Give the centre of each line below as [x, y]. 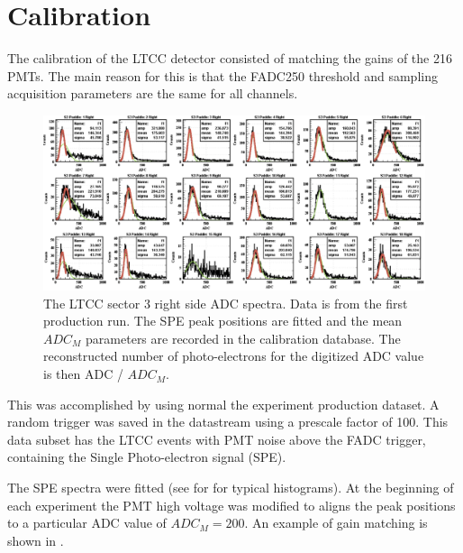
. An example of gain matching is [336, 523]
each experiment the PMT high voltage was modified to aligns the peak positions [231, 505]
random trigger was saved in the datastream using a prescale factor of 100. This [228, 422]
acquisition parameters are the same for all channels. [153, 93]
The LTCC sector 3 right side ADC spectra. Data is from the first [226, 303]
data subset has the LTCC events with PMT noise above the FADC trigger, [217, 439]
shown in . [36, 540]
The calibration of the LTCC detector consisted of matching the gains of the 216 [230, 58]
